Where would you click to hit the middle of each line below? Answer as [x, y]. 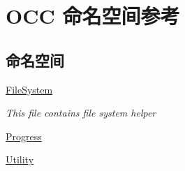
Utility [20, 159]
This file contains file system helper [81, 113]
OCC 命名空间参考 [93, 16]
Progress [24, 136]
